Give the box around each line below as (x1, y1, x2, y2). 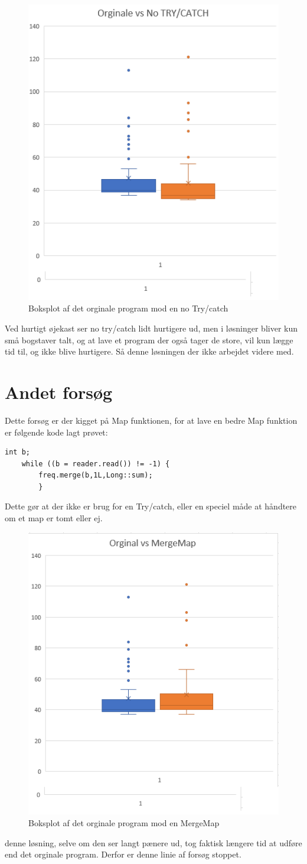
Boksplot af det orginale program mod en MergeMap (28, 816, 220, 829)
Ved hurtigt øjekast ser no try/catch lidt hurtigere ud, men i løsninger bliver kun (5, 322, 298, 334)
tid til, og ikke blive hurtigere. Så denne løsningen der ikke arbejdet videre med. (5, 345, 294, 358)
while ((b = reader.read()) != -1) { (21, 459, 170, 468)
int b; (5, 448, 30, 457)
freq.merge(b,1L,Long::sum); (38, 471, 153, 480)
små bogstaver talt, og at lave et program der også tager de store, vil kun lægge (5, 333, 293, 346)
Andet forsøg (5, 379, 113, 404)
